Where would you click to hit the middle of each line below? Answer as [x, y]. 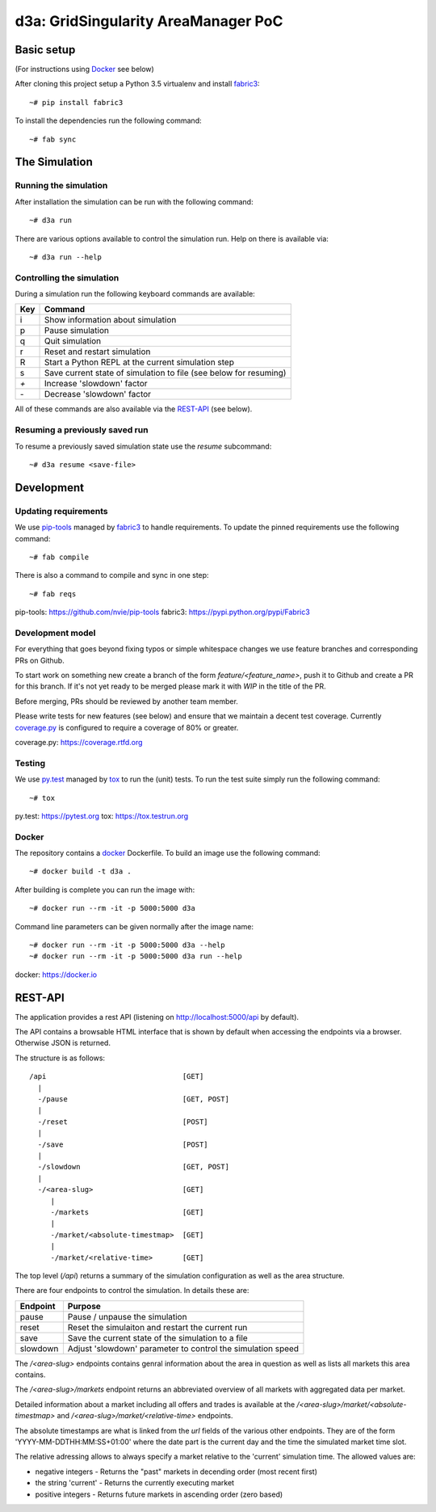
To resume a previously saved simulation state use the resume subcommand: [143, 446]
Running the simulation [61, 186]
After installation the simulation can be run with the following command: [134, 201]
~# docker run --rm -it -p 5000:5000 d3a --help [127, 945]
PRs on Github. [40, 660]
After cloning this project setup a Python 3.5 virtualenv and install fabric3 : [137, 84]
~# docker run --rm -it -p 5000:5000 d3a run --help [136, 956]
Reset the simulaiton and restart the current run [157, 1327]
